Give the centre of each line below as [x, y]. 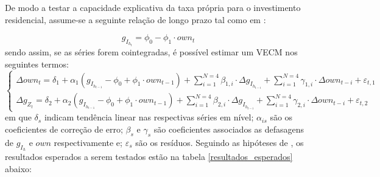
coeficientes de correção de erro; [64, 129]
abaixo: [18, 168]
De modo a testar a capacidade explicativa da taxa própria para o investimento [153, 7]
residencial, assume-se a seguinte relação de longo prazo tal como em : [135, 19]
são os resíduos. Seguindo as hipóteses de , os [220, 142]
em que [18, 117]
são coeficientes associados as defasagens [229, 129]
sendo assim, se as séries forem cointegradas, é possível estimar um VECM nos [151, 52]
